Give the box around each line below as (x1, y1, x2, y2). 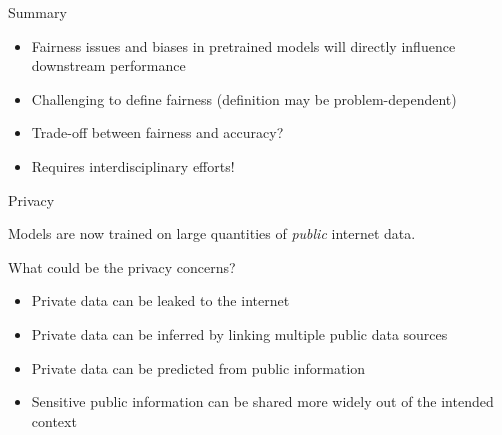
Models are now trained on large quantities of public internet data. (8, 223, 416, 244)
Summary (8, 2, 67, 22)
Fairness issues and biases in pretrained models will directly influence (31, 35, 456, 56)
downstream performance (31, 55, 186, 76)
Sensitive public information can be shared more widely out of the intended (31, 391, 494, 412)
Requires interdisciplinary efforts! (31, 155, 235, 176)
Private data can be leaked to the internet (31, 290, 290, 311)
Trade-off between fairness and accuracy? (31, 122, 284, 143)
